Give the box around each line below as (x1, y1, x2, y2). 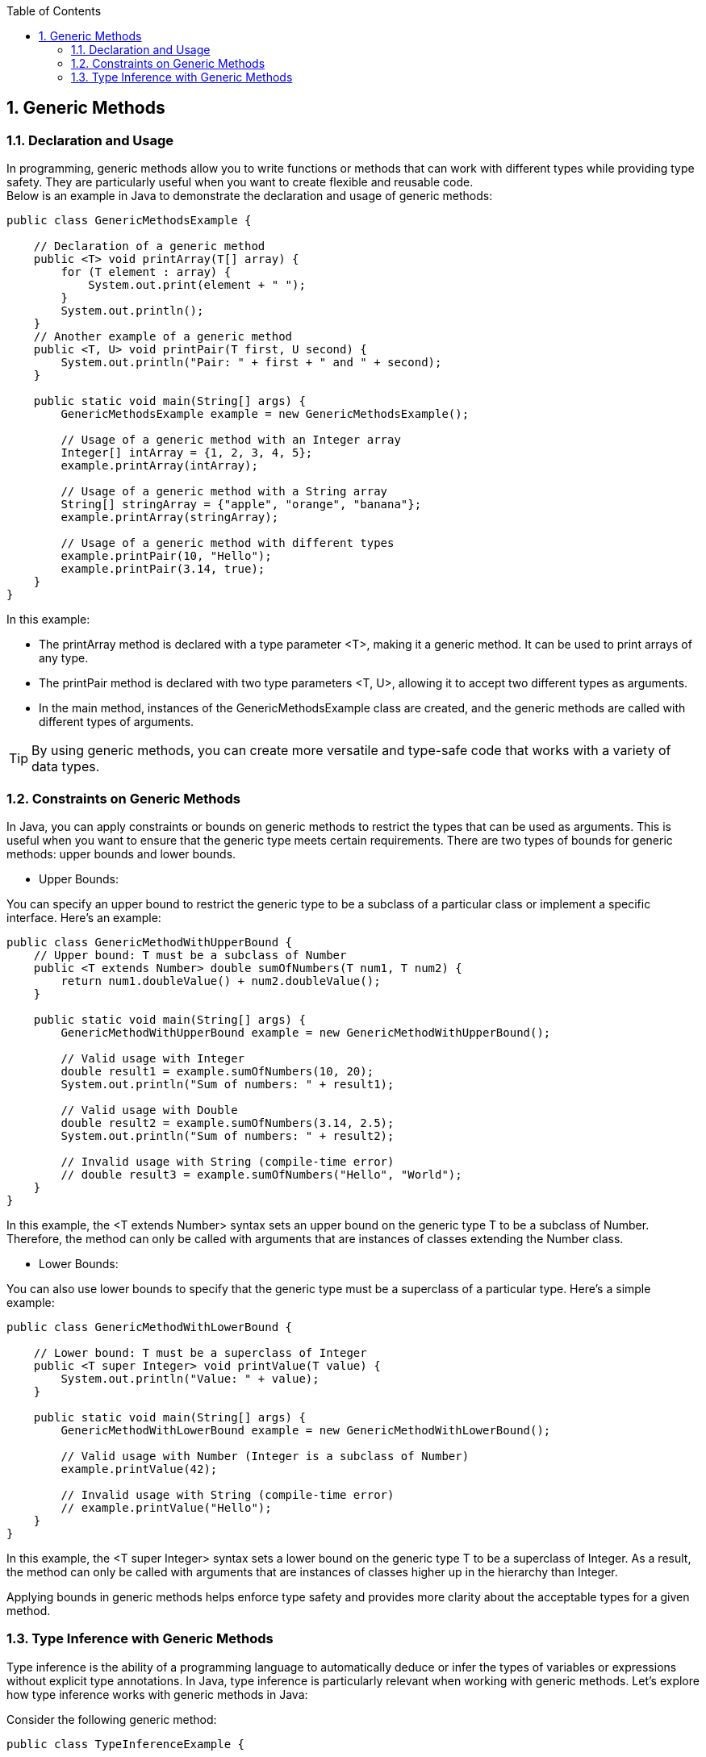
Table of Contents (6, 4, 102, 18)
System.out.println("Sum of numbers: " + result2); (61, 1129, 395, 1142)
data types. (31, 758, 100, 775)
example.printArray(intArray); (61, 459, 258, 473)
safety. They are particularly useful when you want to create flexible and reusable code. (6, 175, 474, 190)
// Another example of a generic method (33, 330, 293, 344)
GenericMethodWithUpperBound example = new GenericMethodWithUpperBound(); (61, 1025, 551, 1039)
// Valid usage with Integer (61, 1051, 245, 1065)
